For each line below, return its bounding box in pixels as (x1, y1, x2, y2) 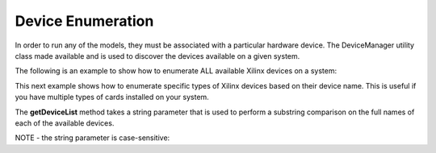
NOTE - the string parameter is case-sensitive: (15, 133, 170, 143)
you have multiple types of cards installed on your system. (15, 93, 209, 102)
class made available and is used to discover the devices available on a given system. (15, 51, 300, 60)
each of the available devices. (15, 118, 115, 128)
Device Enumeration (15, 12, 154, 30)
